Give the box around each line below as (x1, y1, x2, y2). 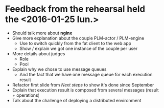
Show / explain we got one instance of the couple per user (19, 45, 138, 51)
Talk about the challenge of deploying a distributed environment (12, 97, 141, 103)
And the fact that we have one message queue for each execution (19, 71, 153, 77)
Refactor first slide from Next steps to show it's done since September (12, 82, 154, 87)
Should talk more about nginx (12, 30, 72, 36)
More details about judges (12, 50, 65, 57)
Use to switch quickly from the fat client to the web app (19, 40, 131, 46)
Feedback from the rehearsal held (5, 3, 145, 15)
